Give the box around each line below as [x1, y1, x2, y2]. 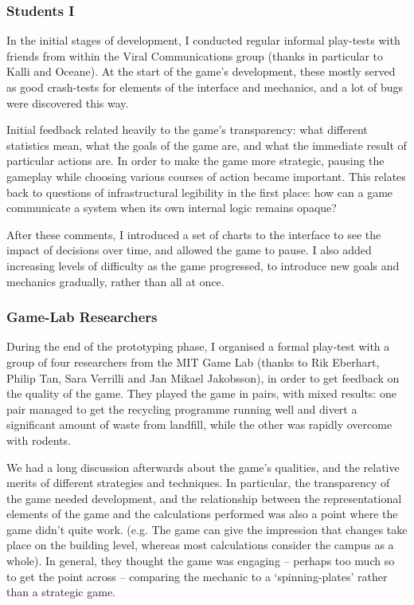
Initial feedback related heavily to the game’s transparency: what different [6, 121, 368, 138]
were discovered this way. [6, 94, 129, 111]
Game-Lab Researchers [6, 307, 158, 327]
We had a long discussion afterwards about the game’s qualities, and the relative [6, 458, 400, 475]
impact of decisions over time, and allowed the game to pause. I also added [6, 242, 372, 258]
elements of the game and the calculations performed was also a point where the [6, 505, 398, 522]
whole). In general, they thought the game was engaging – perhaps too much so [6, 552, 395, 569]
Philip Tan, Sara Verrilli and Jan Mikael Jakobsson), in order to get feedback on [6, 369, 400, 386]
